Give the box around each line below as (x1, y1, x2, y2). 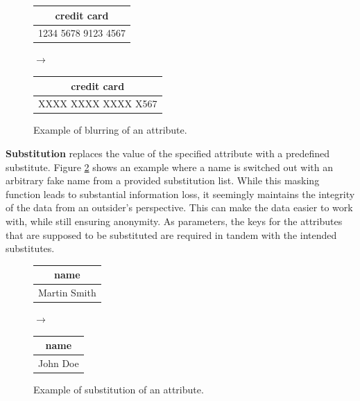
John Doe (38, 356, 79, 371)
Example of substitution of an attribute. (33, 382, 204, 397)
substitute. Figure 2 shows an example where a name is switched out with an (6, 159, 334, 174)
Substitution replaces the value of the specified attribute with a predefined (6, 146, 330, 161)
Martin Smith (38, 285, 96, 300)
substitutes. (6, 241, 55, 256)
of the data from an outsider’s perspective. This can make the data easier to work (6, 200, 353, 215)
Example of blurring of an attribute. (33, 123, 187, 137)
